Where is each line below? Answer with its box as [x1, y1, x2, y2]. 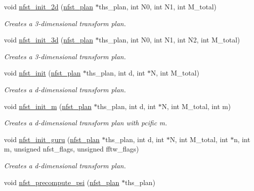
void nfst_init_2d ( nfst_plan [4, 1, 93, 11]
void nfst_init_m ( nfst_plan [4, 101, 92, 111]
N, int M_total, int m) [162, 101, 231, 111]
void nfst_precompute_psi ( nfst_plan [4, 177, 120, 187]
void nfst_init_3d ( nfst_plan [4, 35, 93, 45]
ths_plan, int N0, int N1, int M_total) [98, 1, 217, 11]
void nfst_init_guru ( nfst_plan [4, 134, 100, 144]
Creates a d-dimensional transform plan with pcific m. [4, 117, 168, 128]
